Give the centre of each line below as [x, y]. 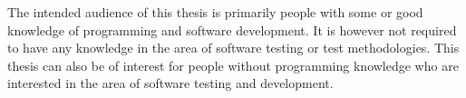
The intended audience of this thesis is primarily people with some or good [215, 12]
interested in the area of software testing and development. [170, 83]
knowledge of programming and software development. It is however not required [232, 29]
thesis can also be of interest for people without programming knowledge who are [233, 65]
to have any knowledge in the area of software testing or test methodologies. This [233, 48]
